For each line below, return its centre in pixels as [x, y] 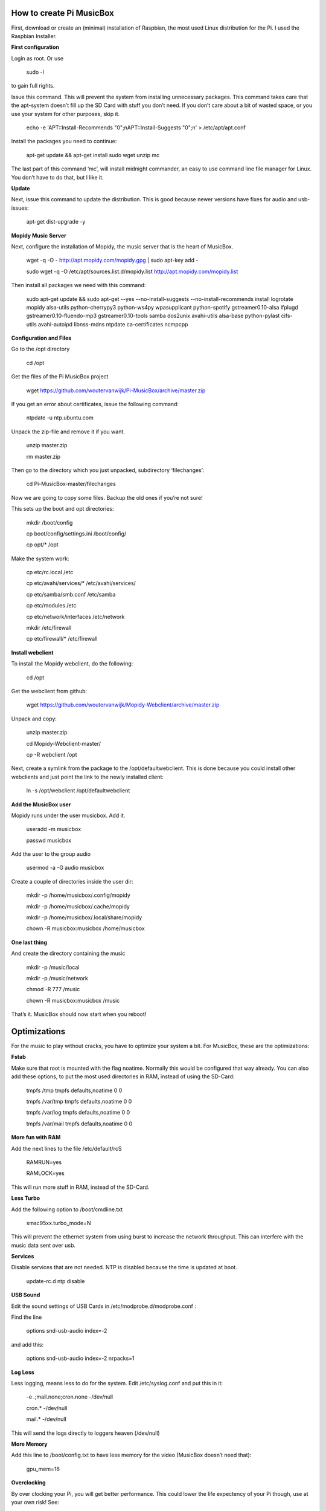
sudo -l [35, 72]
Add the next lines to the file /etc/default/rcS [66, 1148]
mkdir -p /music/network [57, 978]
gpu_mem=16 [43, 1469]
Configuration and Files [41, 338]
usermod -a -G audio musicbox [65, 868]
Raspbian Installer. [34, 36]
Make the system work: [40, 558]
